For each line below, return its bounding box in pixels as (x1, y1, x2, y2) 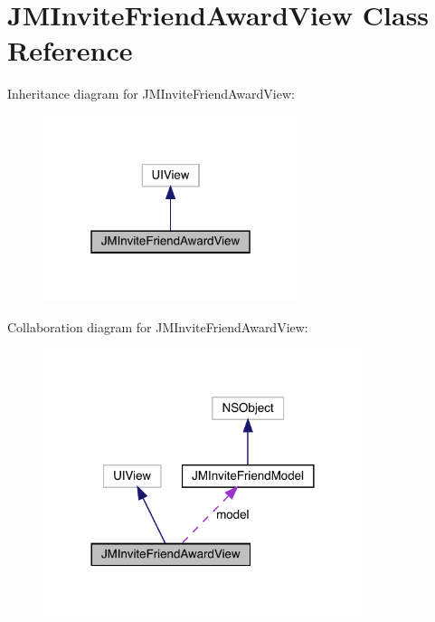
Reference (7, 32, 133, 69)
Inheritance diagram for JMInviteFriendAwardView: (7, 84, 295, 103)
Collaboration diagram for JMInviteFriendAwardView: (7, 317, 308, 336)
